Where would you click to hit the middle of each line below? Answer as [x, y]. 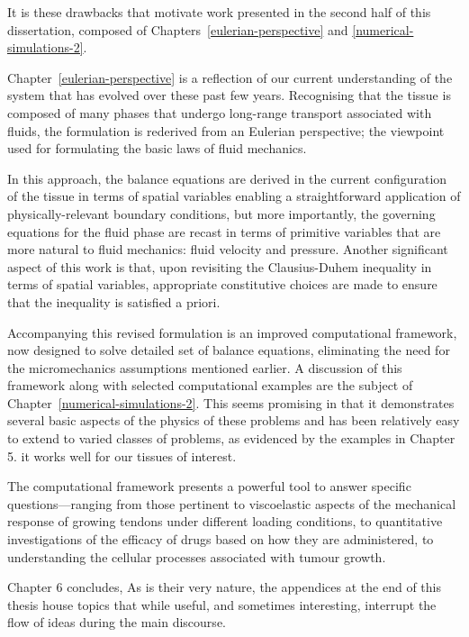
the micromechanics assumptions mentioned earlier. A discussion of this [205, 367]
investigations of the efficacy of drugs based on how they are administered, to [221, 539]
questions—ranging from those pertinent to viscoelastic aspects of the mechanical [232, 503]
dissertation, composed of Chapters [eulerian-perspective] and [178, 29]
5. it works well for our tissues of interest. [122, 455]
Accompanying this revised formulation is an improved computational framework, [232, 332]
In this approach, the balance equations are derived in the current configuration [227, 178]
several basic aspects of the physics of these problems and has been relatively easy [234, 420]
